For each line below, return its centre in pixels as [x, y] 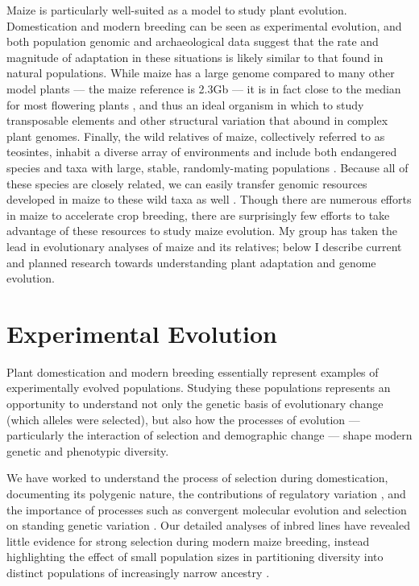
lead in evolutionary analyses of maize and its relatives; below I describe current [204, 246]
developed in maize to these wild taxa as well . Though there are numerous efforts [209, 199]
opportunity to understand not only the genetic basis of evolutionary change [195, 403]
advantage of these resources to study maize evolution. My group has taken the [202, 231]
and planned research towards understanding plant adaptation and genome [191, 262]
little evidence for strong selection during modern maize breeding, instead [188, 541]
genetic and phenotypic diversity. [88, 450]
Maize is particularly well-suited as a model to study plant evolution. [177, 10]
